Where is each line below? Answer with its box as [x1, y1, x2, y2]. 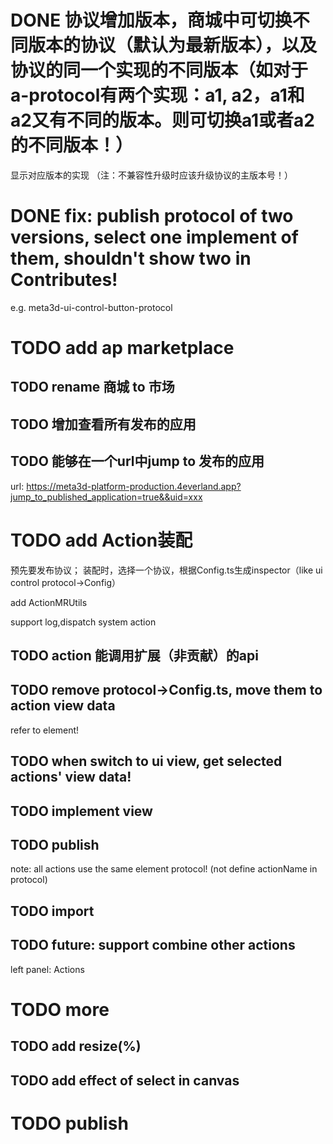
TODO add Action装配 [10, 529, 193, 551]
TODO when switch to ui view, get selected [10, 753, 283, 770]
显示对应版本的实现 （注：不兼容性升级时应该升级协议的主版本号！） [10, 169, 293, 181]
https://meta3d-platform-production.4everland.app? [26, 480, 242, 492]
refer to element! [10, 724, 80, 736]
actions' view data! [10, 769, 132, 786]
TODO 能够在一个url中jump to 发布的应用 [10, 453, 265, 470]
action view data [10, 697, 116, 715]
